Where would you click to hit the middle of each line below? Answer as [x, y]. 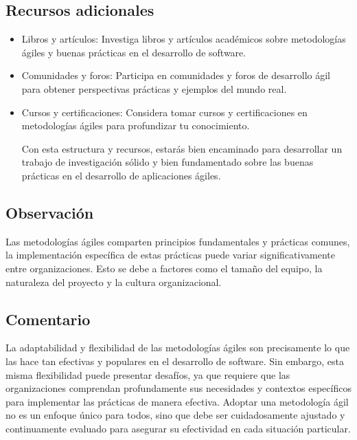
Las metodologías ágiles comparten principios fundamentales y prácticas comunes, [178, 241]
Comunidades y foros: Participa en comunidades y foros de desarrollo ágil [176, 75]
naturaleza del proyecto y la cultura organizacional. [114, 282]
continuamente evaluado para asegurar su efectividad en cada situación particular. [178, 428]
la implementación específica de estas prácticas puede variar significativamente [170, 255]
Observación [50, 212]
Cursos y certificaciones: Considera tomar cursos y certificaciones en [164, 112]
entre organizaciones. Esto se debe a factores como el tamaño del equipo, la [164, 268]
